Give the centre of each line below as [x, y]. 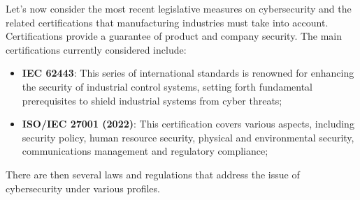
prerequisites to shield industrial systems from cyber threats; [152, 100]
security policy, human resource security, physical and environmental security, [188, 137]
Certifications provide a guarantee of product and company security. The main [174, 36]
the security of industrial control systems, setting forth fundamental [167, 86]
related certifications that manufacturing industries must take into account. [167, 22]
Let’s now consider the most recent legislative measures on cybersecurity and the [179, 8]
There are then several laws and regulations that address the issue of [153, 174]
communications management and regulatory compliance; [145, 151]
